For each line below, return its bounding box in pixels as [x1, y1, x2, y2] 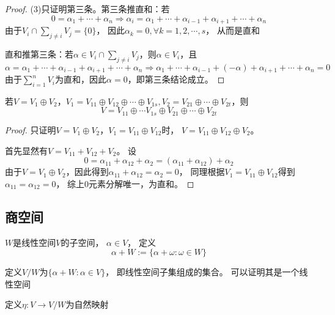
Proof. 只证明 [5, 123, 56, 136]
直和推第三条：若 [5, 47, 73, 60]
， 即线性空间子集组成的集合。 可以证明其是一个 [105, 265, 300, 278]
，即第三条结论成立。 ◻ [127, 73, 225, 86]
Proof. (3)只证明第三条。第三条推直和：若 [5, 2, 170, 15]
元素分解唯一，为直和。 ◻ [89, 177, 194, 190]
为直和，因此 [55, 73, 107, 86]
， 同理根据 [179, 165, 225, 178]
